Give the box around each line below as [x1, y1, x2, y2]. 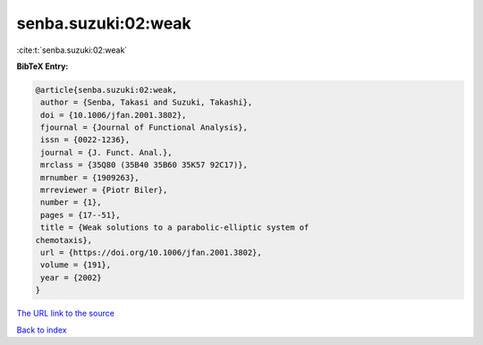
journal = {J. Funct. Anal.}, [40, 147, 174, 157]
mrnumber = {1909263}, [40, 172, 140, 182]
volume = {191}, [40, 260, 112, 270]
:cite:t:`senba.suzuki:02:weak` [16, 45, 128, 55]
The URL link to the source [16, 308, 115, 319]
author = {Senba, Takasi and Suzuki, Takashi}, [40, 97, 253, 107]
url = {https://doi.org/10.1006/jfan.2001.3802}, [40, 248, 263, 257]
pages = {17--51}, [40, 210, 121, 220]
